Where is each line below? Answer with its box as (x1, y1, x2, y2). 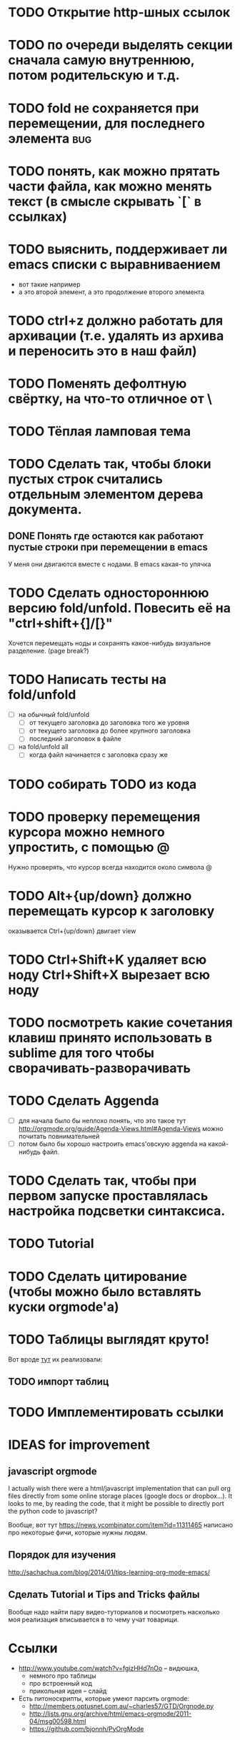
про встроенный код (29, 1679, 92, 1687)
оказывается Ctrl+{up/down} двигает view (8, 926, 136, 935)
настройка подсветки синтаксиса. (8, 1203, 226, 1219)
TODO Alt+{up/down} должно (8, 887, 192, 904)
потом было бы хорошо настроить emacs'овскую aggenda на (18, 1140, 206, 1148)
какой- (207, 1140, 229, 1148)
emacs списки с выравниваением (8, 256, 221, 272)
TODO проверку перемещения (8, 808, 201, 825)
